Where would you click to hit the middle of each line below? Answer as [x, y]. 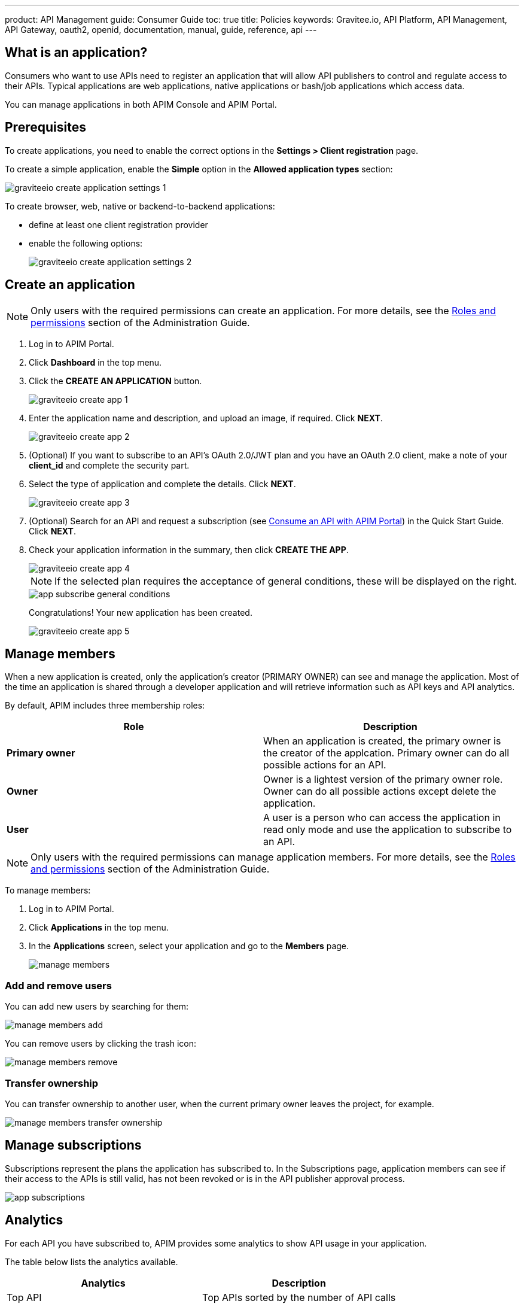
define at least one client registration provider [118, 224]
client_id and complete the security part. [109, 465]
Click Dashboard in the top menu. [95, 362]
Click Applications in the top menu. [99, 928]
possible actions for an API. [325, 765]
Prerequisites [45, 127]
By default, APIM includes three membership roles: [105, 706]
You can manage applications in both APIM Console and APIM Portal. [141, 104]
